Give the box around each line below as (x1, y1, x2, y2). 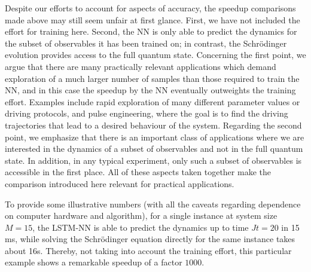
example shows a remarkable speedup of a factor (5, 256, 182, 268)
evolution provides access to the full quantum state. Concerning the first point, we (5, 48, 306, 61)
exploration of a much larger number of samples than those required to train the (5, 72, 300, 84)
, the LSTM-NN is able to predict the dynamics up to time (32, 221, 249, 233)
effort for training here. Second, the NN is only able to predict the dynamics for (5, 25, 297, 38)
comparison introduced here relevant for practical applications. (5, 177, 234, 190)
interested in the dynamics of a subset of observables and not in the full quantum (5, 142, 303, 155)
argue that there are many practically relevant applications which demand (5, 60, 276, 72)
